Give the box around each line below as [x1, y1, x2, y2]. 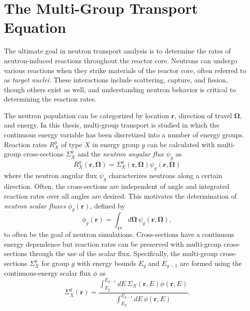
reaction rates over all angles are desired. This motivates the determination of [4, 191, 237, 201]
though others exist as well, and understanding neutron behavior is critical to [4, 84, 236, 94]
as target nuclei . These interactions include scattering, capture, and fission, [4, 75, 228, 85]
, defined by [90, 200, 125, 210]
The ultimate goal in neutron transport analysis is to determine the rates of [4, 46, 231, 56]
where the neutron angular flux [4, 170, 97, 180]
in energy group [92, 139, 139, 149]
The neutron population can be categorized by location [4, 110, 169, 120]
